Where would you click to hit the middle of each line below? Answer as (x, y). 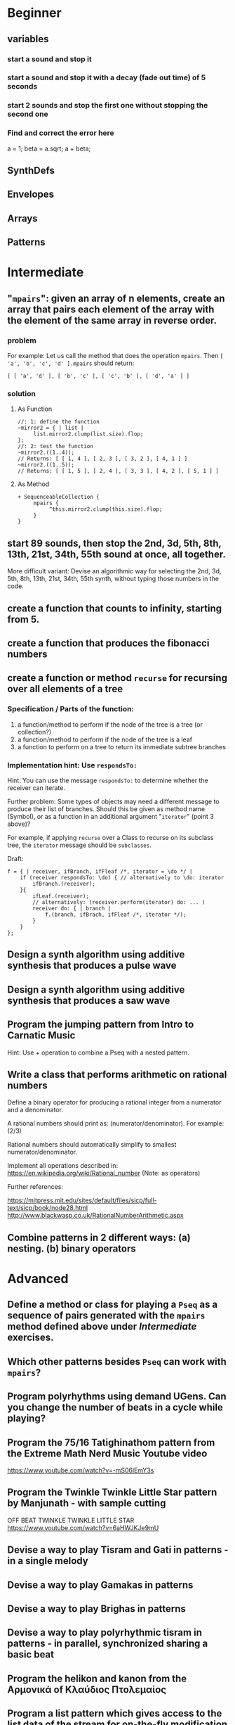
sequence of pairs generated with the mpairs (106, 1316)
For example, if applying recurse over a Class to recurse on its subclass (110, 837)
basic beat (31, 1655)
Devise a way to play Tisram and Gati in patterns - (118, 1550)
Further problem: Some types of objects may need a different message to (113, 801)
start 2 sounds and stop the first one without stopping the (108, 106)
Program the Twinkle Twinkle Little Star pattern (112, 1492)
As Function (35, 409)
